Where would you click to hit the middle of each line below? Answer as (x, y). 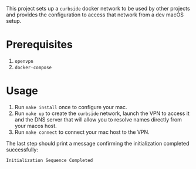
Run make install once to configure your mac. (71, 107)
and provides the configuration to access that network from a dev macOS (95, 15)
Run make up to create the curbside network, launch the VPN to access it (102, 113)
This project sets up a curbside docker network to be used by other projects (98, 9)
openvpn (24, 61)
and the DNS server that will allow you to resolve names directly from (98, 119)
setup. (14, 21)
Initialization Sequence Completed (50, 160)
